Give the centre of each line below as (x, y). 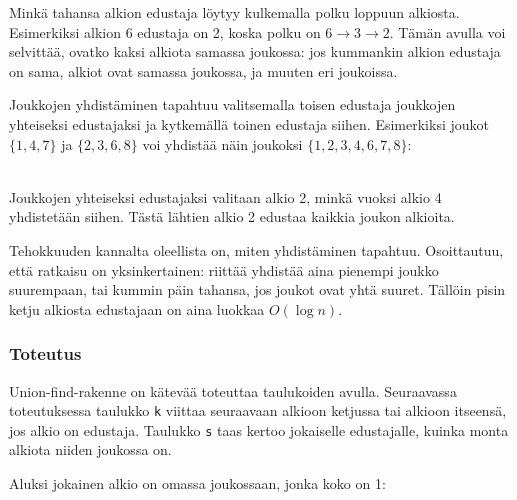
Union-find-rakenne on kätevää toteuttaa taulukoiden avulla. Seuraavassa (233, 390)
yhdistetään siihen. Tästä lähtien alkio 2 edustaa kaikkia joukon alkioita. (232, 216)
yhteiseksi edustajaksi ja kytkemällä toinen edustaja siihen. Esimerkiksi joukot (249, 123)
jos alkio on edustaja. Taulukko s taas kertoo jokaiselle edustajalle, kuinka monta (259, 429)
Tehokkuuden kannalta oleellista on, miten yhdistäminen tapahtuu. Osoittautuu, (256, 249)
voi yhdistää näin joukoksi (222, 143)
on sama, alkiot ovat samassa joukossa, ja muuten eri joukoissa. (203, 70)
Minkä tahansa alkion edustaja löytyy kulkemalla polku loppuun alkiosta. (234, 12)
